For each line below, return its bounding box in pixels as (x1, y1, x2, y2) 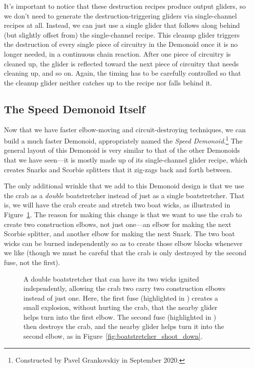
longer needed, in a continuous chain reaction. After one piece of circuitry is (4, 48, 231, 59)
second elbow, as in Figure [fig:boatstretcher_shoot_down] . (23, 331, 203, 341)
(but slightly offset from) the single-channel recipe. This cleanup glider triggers (4, 29, 240, 40)
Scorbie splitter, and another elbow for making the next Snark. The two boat (4, 228, 235, 239)
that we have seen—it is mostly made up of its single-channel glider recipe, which (4, 154, 248, 164)
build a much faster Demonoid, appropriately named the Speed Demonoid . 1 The (4, 134, 243, 145)
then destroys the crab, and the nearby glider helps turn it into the (23, 321, 224, 331)
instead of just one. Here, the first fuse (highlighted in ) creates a (23, 292, 218, 303)
